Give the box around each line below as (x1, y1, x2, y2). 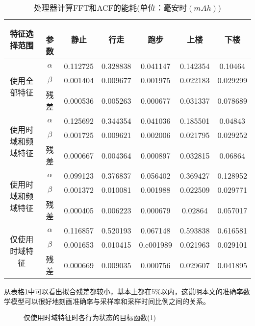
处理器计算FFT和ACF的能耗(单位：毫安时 (34, 2, 187, 13)
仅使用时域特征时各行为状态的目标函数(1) (24, 312, 156, 323)
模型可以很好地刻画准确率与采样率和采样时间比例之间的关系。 (10, 296, 210, 306)
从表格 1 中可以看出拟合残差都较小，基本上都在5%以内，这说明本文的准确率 (4, 286, 243, 296)
